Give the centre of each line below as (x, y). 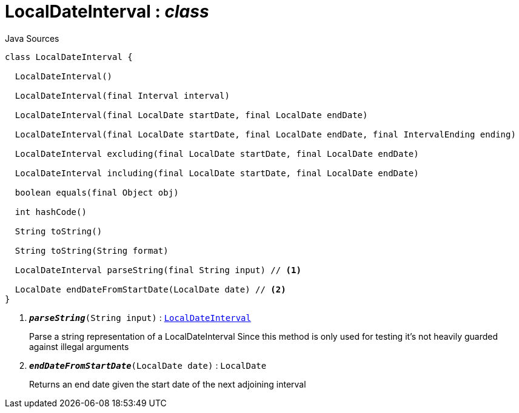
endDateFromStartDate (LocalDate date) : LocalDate (148, 365)
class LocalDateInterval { (69, 57)
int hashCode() (51, 212)
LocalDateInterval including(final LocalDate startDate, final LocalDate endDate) (217, 173)
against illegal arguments (79, 346)
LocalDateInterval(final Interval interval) (122, 95)
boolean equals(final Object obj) (97, 192)
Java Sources (32, 38)
